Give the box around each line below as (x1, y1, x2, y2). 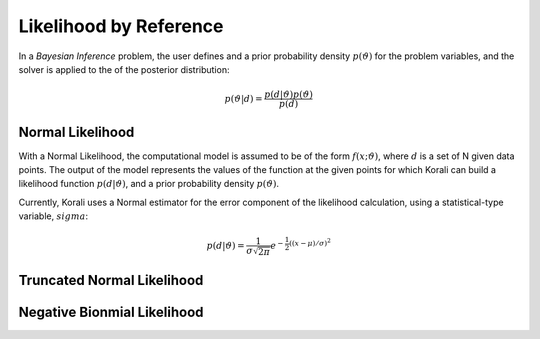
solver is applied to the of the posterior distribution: (18, 63, 230, 75)
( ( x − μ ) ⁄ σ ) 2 (288, 237, 332, 249)
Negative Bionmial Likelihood (18, 303, 204, 320)
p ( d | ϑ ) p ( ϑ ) (263, 89, 314, 100)
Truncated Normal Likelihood (18, 271, 204, 289)
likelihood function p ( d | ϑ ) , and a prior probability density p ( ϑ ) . (18, 178, 280, 190)
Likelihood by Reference (18, 15, 224, 37)
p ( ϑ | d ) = (224, 93, 264, 104)
